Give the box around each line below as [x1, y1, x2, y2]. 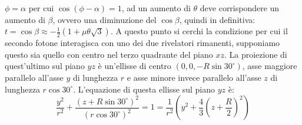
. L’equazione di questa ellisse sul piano [73, 83, 215, 95]
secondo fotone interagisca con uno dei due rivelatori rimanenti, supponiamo [5, 37, 280, 49]
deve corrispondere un [200, 2, 280, 14]
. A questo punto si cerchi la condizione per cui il [110, 25, 288, 37]
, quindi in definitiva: [179, 13, 255, 25]
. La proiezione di [224, 48, 287, 60]
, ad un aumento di [121, 2, 191, 14]
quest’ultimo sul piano [5, 60, 85, 72]
